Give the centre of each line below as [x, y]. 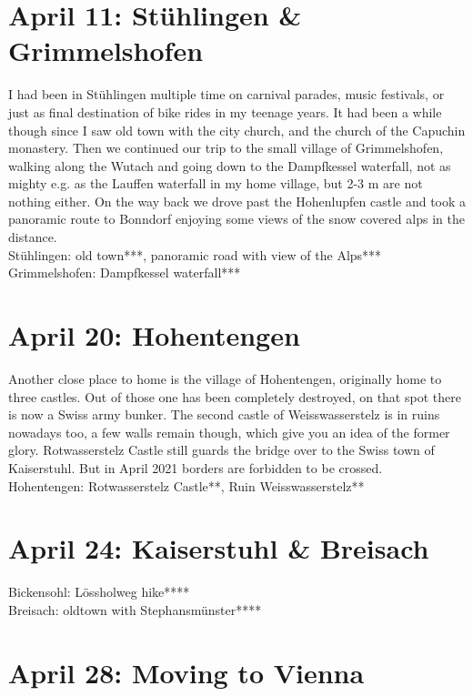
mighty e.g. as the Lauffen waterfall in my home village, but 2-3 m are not [216, 183]
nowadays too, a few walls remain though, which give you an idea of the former [229, 432]
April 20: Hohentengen [154, 335]
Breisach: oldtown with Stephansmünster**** [135, 609]
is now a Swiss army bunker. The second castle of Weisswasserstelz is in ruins [224, 414]
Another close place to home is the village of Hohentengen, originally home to [225, 378]
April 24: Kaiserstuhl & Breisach [219, 548]
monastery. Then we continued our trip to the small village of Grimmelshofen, [226, 148]
